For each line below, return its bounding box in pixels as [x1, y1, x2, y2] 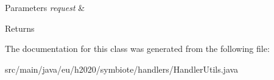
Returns [5, 21, 35, 34]
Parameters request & [5, 1, 85, 13]
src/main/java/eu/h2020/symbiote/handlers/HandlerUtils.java [5, 62, 239, 75]
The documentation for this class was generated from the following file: [5, 42, 270, 55]
